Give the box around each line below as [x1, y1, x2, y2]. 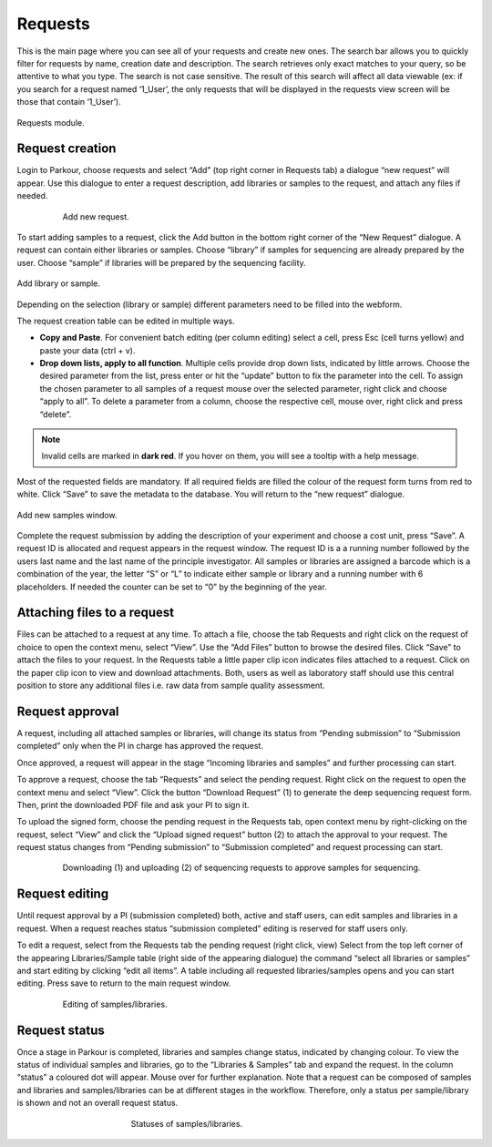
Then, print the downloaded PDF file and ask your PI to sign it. [16, 799, 250, 810]
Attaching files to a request [16, 605, 175, 620]
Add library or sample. [16, 278, 100, 289]
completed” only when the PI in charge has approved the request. [16, 741, 264, 752]
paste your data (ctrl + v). [39, 344, 136, 355]
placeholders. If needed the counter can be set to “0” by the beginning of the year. [16, 581, 327, 592]
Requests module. [16, 117, 86, 128]
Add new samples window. [16, 509, 118, 520]
